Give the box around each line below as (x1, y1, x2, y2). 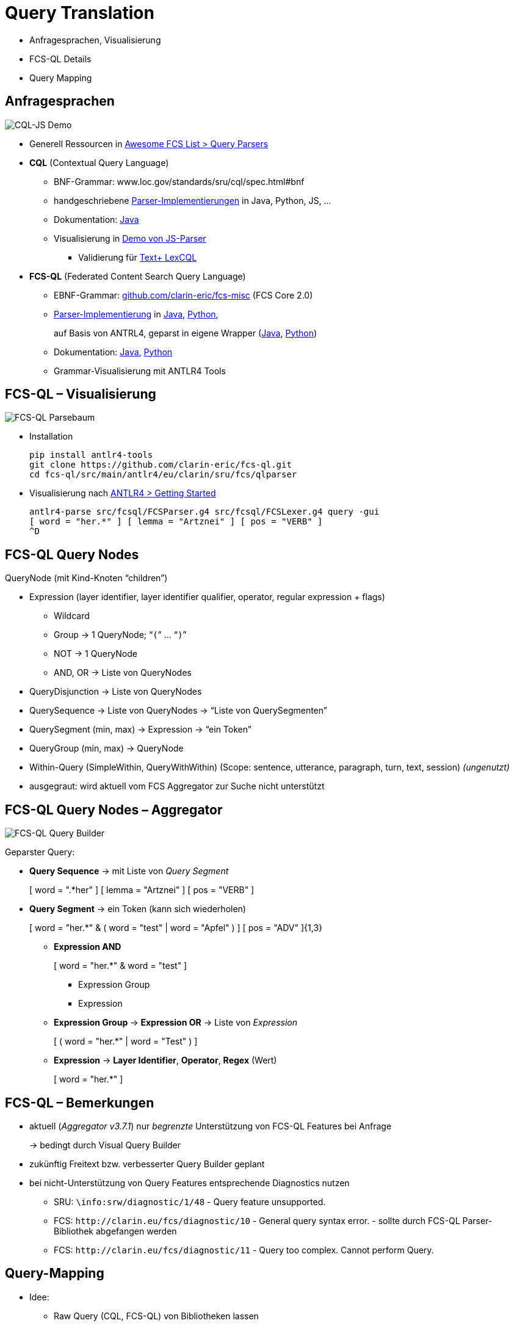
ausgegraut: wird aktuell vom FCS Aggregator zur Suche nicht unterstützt (29, 781, 325, 792)
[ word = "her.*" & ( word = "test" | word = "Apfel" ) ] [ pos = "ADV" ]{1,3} (29, 922, 323, 933)
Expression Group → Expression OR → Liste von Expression (54, 1017, 297, 1028)
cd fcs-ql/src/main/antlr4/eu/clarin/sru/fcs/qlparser (29, 469, 297, 480)
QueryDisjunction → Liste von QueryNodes (29, 686, 202, 697)
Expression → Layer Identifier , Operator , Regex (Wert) (54, 1055, 277, 1066)
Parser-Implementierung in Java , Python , (54, 308, 219, 319)
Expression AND (54, 941, 121, 952)
